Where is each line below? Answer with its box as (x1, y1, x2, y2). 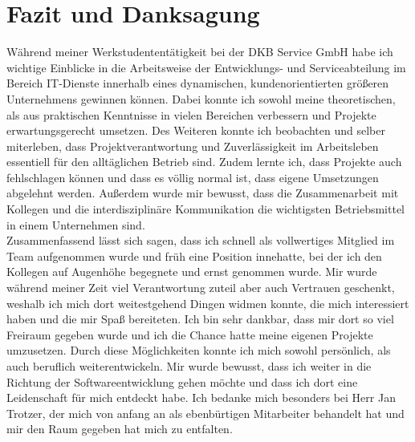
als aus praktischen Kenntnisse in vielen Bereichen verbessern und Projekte (6, 106, 376, 123)
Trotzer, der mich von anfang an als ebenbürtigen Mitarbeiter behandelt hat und (6, 404, 405, 421)
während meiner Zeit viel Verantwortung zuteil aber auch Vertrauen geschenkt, (6, 279, 395, 296)
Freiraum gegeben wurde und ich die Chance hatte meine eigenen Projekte (6, 326, 373, 343)
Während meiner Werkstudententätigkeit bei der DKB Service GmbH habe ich (6, 43, 393, 60)
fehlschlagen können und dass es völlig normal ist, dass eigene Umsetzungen (6, 168, 379, 185)
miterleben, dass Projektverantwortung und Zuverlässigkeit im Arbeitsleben (6, 137, 379, 154)
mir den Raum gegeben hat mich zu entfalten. (6, 420, 233, 437)
